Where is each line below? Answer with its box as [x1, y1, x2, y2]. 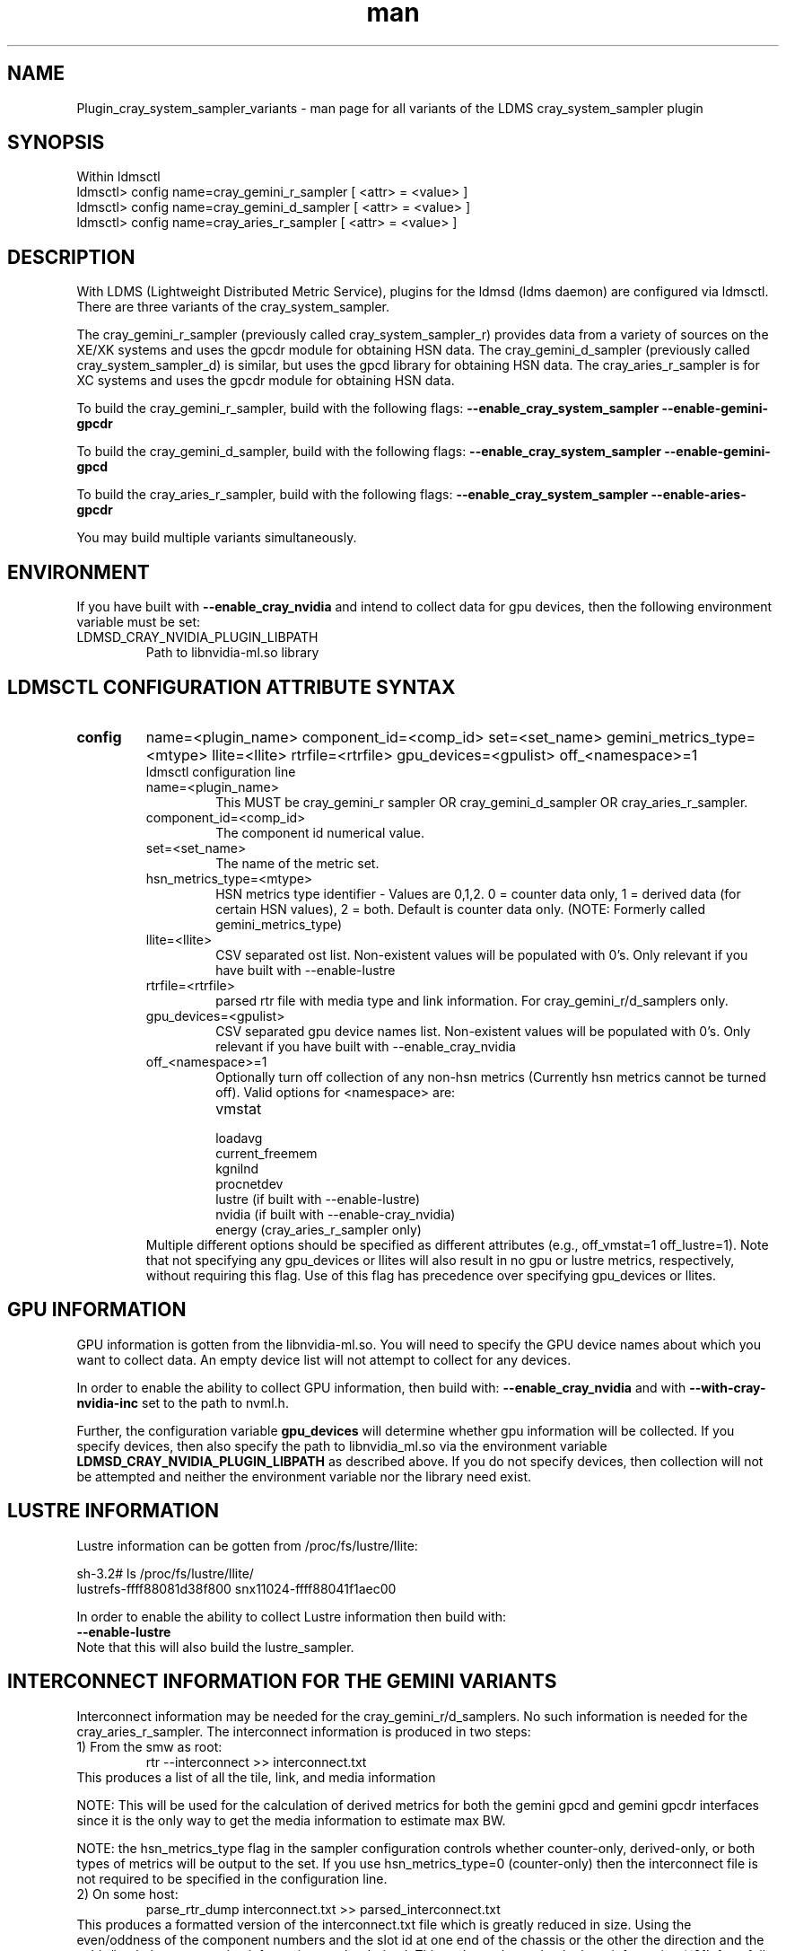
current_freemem [215, 1145, 318, 1161]
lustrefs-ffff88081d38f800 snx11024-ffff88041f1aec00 [76, 1580, 397, 1596]
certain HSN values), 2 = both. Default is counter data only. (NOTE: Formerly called [215, 901, 706, 917]
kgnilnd [215, 1160, 259, 1176]
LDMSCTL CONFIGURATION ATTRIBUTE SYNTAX [7, 675, 456, 699]
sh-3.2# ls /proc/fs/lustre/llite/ [76, 1565, 254, 1581]
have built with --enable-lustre [215, 962, 396, 978]
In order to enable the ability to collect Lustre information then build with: [76, 1608, 507, 1624]
